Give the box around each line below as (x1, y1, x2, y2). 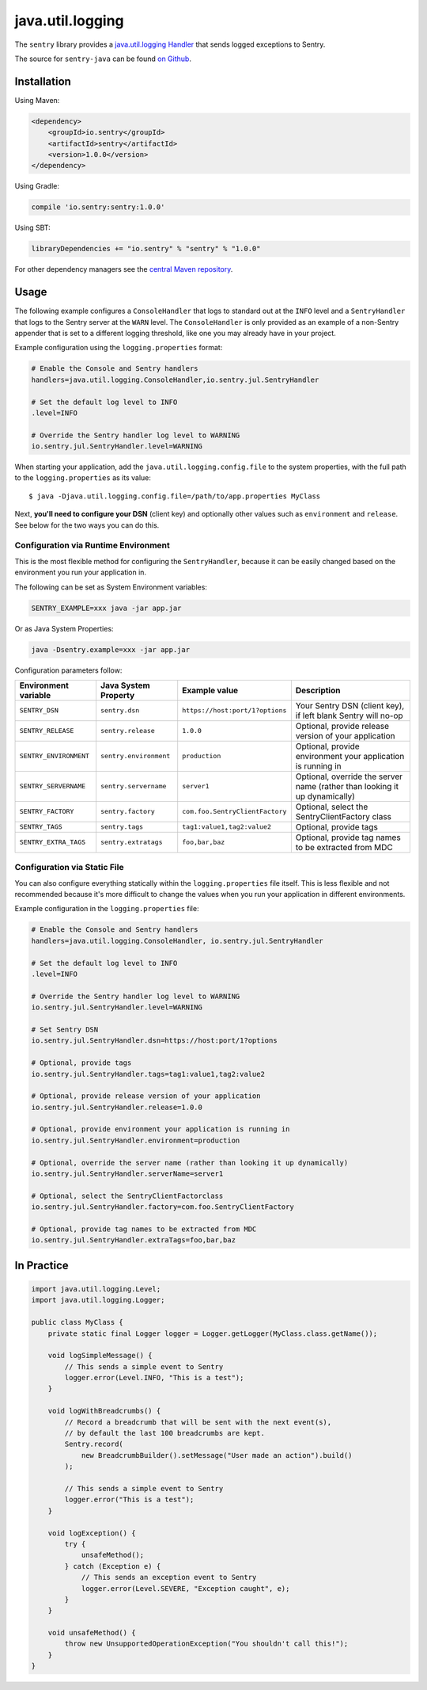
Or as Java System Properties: (14, 624, 114, 633)
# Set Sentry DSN (31, 1024, 99, 1034)
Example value (182, 685, 239, 696)
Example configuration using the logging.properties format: (14, 343, 223, 353)
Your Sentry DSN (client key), (295, 700, 405, 711)
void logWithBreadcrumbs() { (47, 1406, 161, 1416)
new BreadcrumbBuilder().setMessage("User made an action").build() (81, 1451, 353, 1459)
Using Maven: (14, 95, 60, 105)
